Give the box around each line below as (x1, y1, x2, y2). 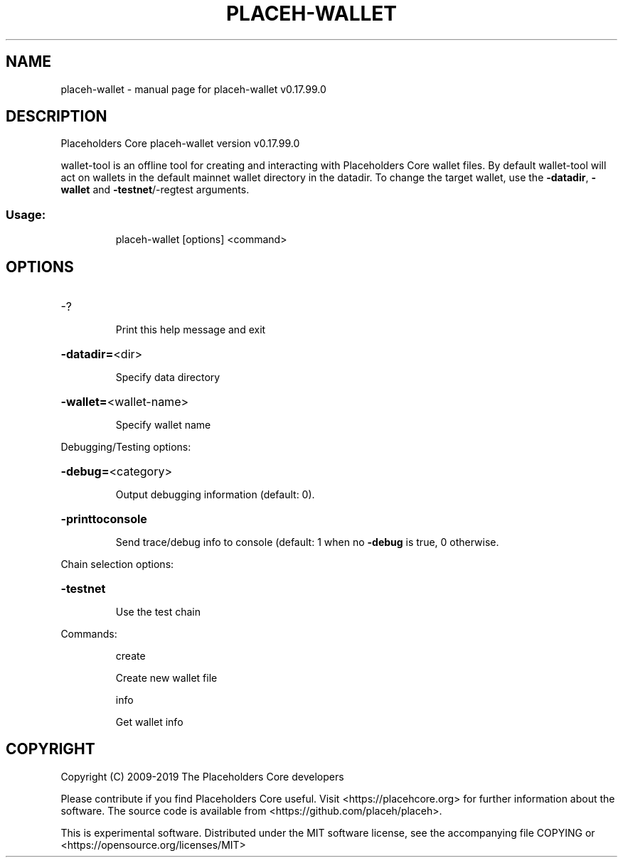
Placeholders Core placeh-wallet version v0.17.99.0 (60, 137, 300, 150)
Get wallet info (115, 716, 183, 729)
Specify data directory (115, 371, 220, 384)
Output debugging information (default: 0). (115, 488, 315, 501)
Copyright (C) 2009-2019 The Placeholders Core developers (60, 770, 344, 783)
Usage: (6, 207, 46, 222)
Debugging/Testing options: (60, 441, 191, 454)
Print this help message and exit (115, 323, 266, 336)
